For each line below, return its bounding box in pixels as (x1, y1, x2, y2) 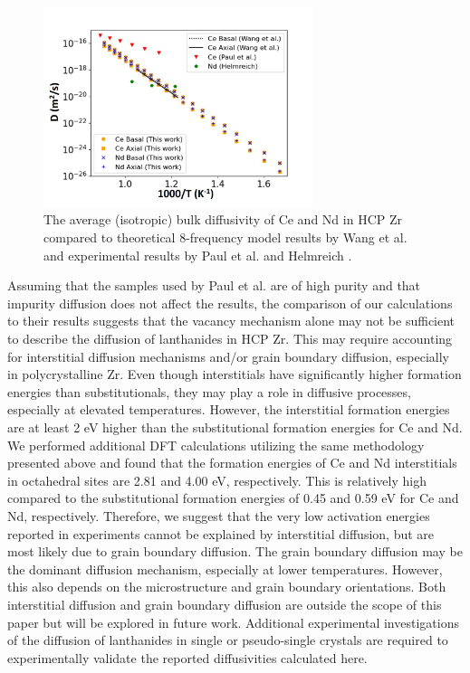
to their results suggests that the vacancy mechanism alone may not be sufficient (7, 311, 456, 330)
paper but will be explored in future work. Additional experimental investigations (7, 612, 459, 631)
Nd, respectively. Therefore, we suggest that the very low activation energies (7, 506, 430, 525)
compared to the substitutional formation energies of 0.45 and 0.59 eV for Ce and (7, 488, 459, 507)
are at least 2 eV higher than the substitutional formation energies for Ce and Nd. (7, 417, 463, 436)
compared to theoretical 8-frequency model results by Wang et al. (43, 228, 408, 247)
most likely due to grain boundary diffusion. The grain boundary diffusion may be (7, 542, 463, 561)
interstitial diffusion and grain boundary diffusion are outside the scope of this (7, 594, 442, 613)
